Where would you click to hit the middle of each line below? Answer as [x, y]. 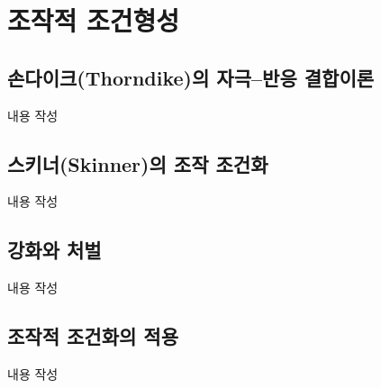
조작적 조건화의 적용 [93, 336]
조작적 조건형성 [94, 20]
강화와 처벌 [54, 250]
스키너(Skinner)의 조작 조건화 [138, 163]
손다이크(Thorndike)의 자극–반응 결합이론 [191, 77]
